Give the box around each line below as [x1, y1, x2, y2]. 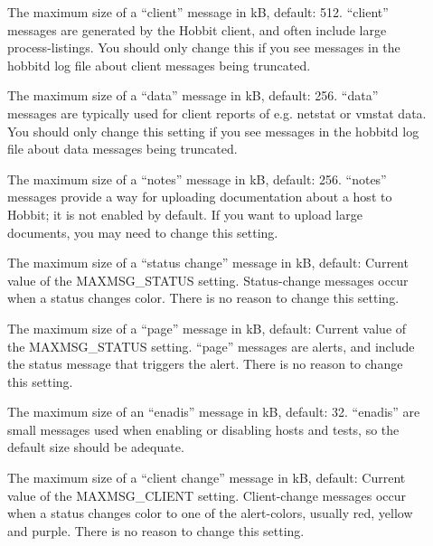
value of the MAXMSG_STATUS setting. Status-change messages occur [7, 270, 409, 289]
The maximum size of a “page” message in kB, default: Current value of [7, 318, 407, 337]
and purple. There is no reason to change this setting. [7, 521, 305, 540]
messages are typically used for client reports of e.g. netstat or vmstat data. [7, 103, 427, 122]
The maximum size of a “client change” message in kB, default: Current [7, 468, 406, 487]
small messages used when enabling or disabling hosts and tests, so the [7, 419, 400, 438]
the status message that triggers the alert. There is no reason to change [7, 354, 403, 373]
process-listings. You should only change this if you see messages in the [7, 38, 400, 57]
